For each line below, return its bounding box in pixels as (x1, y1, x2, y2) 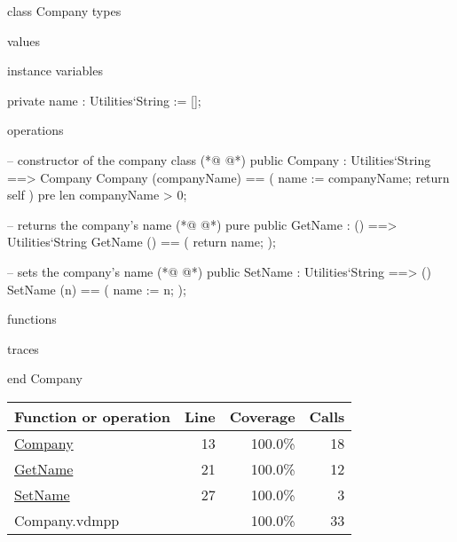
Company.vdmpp (14, 509, 120, 530)
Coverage (229, 405, 295, 427)
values (7, 31, 41, 50)
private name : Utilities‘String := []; (7, 90, 201, 109)
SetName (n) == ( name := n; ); (7, 279, 186, 298)
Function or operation (14, 405, 170, 427)
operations (7, 121, 64, 139)
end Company (7, 369, 83, 388)
